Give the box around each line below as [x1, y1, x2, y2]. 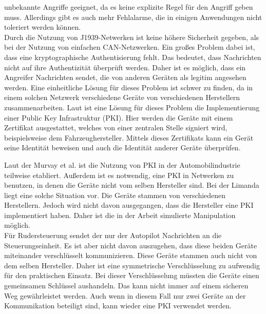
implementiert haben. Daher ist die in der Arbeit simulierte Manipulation [4, 209, 236, 220]
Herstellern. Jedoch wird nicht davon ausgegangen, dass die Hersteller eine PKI [4, 200, 254, 210]
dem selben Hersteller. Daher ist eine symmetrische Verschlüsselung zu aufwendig [4, 260, 260, 270]
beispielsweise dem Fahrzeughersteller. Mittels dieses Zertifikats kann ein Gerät [4, 132, 254, 143]
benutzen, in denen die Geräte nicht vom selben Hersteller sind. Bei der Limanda [4, 180, 259, 190]
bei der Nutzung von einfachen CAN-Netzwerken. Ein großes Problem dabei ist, [4, 42, 255, 52]
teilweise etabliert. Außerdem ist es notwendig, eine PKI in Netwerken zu [4, 169, 234, 180]
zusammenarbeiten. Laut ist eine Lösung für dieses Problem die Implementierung [4, 102, 260, 112]
